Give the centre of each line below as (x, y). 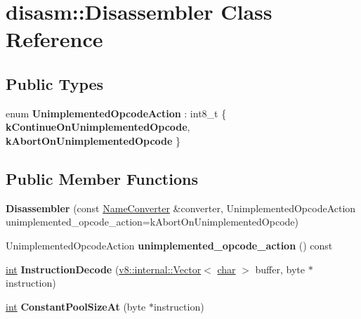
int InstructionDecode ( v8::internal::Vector (104, 269)
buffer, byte (280, 269)
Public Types (55, 83)
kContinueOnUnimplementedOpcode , (98, 127)
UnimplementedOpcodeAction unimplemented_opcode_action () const (169, 245)
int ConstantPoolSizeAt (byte (76, 306)
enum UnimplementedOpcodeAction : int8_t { (116, 113)
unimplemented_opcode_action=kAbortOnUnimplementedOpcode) (152, 222)
